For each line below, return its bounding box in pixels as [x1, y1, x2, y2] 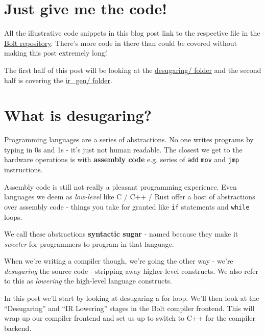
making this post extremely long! [4, 47, 107, 58]
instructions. [4, 164, 43, 175]
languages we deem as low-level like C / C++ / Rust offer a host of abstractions [4, 191, 255, 202]
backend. [4, 322, 32, 333]
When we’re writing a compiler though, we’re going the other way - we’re [4, 255, 233, 266]
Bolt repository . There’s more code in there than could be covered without [4, 37, 237, 48]
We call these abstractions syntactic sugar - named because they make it [4, 228, 238, 239]
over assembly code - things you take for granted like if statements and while [4, 201, 250, 212]
